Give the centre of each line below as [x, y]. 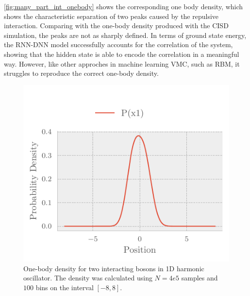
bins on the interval [65, 287]
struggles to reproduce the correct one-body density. [81, 73]
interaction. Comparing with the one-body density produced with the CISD [116, 26]
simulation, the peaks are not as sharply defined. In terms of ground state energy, [125, 35]
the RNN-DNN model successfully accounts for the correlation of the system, [118, 44]
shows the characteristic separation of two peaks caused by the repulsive [111, 16]
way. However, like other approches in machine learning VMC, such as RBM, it [122, 63]
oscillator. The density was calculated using [88, 278]
